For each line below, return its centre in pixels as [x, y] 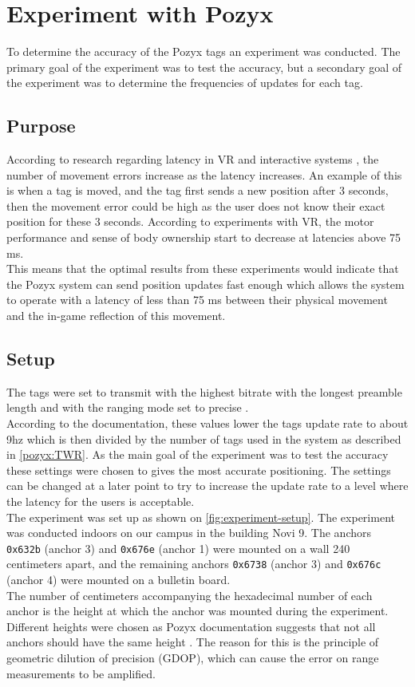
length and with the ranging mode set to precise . [128, 407]
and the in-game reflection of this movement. [116, 316]
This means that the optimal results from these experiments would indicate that [203, 268]
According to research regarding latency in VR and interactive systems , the [193, 159]
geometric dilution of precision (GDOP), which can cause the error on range [193, 658]
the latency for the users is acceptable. [101, 501]
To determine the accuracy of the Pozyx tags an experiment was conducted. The [204, 51]
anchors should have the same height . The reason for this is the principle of [193, 642]
